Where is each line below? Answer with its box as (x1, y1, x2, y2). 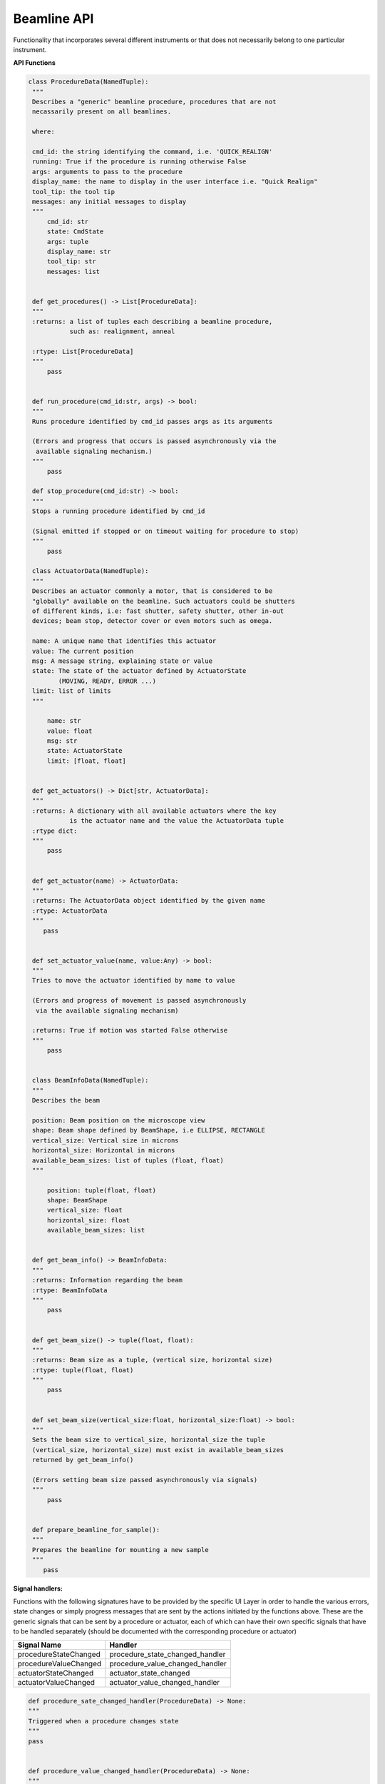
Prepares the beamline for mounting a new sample (32, 1546, 210, 1554)
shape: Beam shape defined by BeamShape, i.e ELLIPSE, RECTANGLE (32, 1126, 265, 1135)
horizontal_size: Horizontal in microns (32, 1146, 175, 1155)
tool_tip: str (46, 258, 96, 265)
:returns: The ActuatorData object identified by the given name (32, 896, 265, 905)
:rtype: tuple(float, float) (32, 1366, 134, 1374)
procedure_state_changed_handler (109, 1649, 226, 1659)
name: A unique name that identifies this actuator (32, 637, 217, 645)
